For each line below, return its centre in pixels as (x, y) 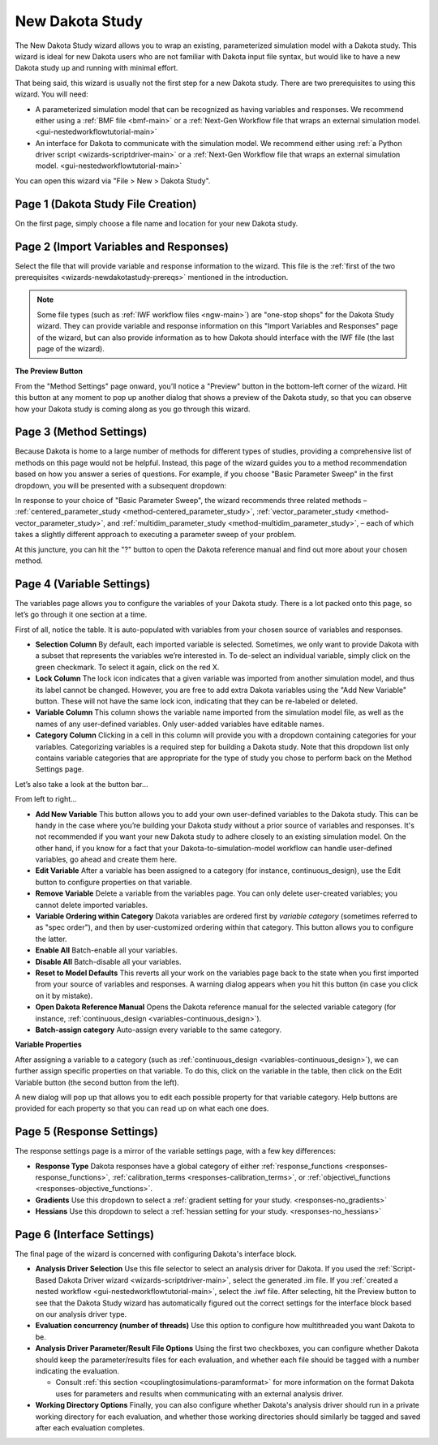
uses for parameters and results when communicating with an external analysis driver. (200, 1393)
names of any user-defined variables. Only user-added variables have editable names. (180, 724)
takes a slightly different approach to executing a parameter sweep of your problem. (155, 535)
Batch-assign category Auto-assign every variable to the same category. (158, 1030)
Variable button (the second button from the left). (97, 1082)
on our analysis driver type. (81, 1314)
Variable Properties (48, 1045)
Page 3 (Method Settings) (81, 432)
